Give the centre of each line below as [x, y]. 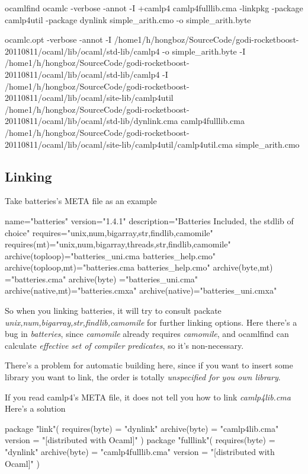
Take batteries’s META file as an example [81, 201]
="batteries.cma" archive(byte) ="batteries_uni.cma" [102, 279]
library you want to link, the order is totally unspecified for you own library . [143, 377]
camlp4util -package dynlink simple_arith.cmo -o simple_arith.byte [128, 19]
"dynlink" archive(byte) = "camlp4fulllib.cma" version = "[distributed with [140, 452]
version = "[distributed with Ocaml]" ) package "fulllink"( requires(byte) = [140, 440]
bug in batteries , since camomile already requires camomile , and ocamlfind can [147, 334]
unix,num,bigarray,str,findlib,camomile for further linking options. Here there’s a [151, 322]
